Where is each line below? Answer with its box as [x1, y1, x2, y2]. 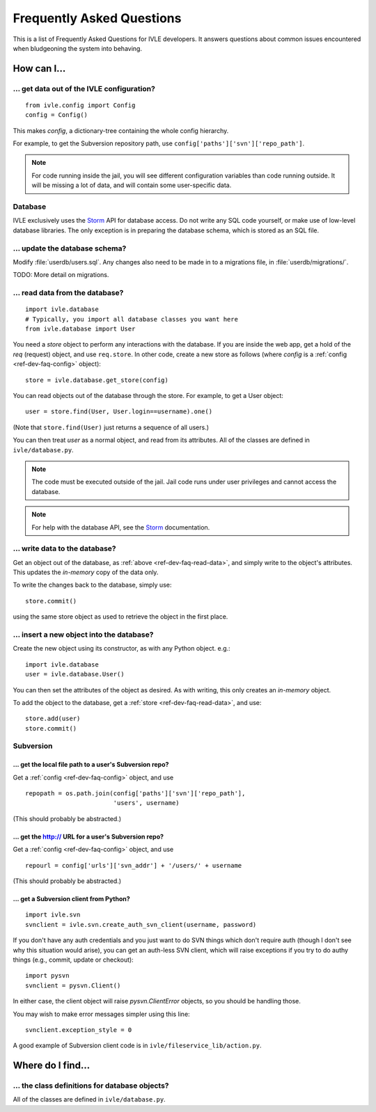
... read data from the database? [13, 288, 124, 298]
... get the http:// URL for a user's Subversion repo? [13, 832, 164, 841]
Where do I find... [13, 1060, 91, 1072]
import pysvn [25, 971, 70, 980]
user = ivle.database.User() [25, 670, 125, 678]
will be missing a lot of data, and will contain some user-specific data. [31, 181, 232, 189]
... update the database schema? [13, 244, 127, 253]
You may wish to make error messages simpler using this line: [13, 1010, 191, 1018]
